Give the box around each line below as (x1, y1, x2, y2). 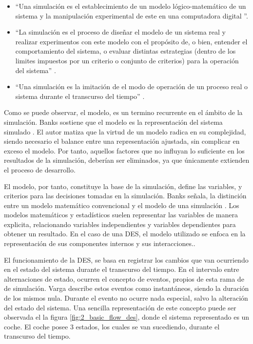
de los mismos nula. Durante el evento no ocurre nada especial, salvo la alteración (4, 293, 248, 303)
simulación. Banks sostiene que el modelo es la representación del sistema (4, 116, 223, 127)
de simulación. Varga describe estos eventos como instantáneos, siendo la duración (4, 283, 249, 293)
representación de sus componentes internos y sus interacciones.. (4, 238, 195, 248)
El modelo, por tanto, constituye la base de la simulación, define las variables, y (4, 181, 242, 191)
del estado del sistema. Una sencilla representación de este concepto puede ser (4, 302, 236, 312)
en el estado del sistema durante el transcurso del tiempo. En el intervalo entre (4, 264, 239, 274)
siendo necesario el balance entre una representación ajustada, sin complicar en (4, 136, 240, 146)
